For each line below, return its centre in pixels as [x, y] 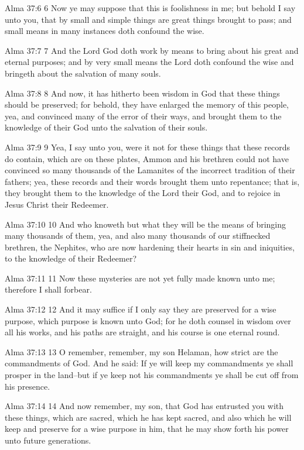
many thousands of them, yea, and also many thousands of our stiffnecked [138, 236]
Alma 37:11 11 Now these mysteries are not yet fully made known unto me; [140, 278]
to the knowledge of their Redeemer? [71, 258]
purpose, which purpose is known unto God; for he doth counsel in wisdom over [148, 320]
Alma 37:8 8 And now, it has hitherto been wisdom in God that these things [142, 93]
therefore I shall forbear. [48, 289]
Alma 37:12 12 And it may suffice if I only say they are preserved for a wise [141, 309]
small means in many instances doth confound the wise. [105, 31]
